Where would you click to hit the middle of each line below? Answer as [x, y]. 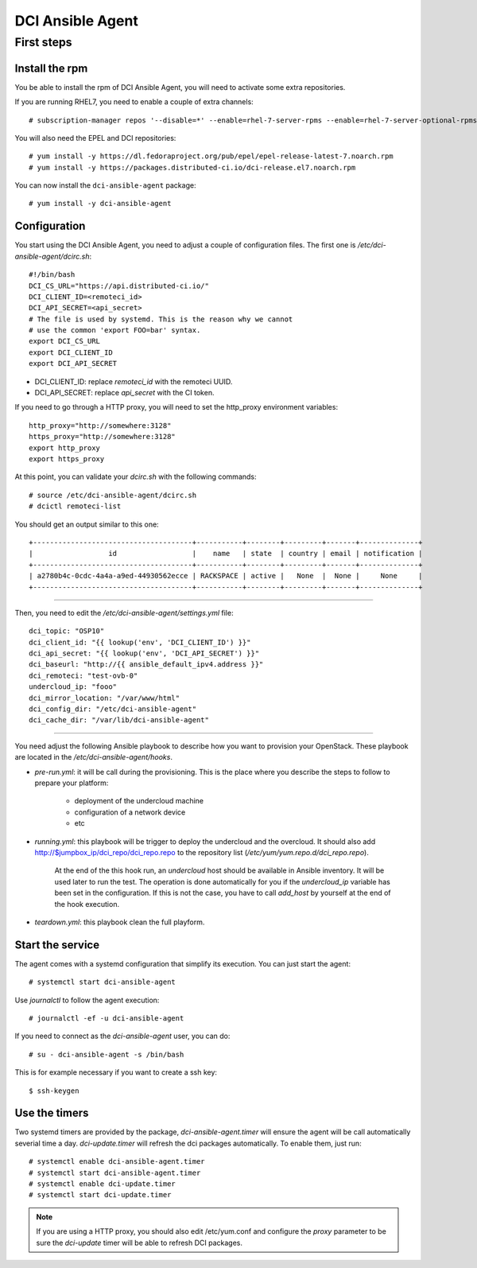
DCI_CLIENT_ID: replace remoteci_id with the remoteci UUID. [134, 381]
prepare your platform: [72, 783]
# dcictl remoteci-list [75, 506]
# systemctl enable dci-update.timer [103, 1184]
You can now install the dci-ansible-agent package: [105, 185]
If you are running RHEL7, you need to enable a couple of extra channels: [134, 102]
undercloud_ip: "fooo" [73, 687]
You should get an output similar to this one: [87, 524]
